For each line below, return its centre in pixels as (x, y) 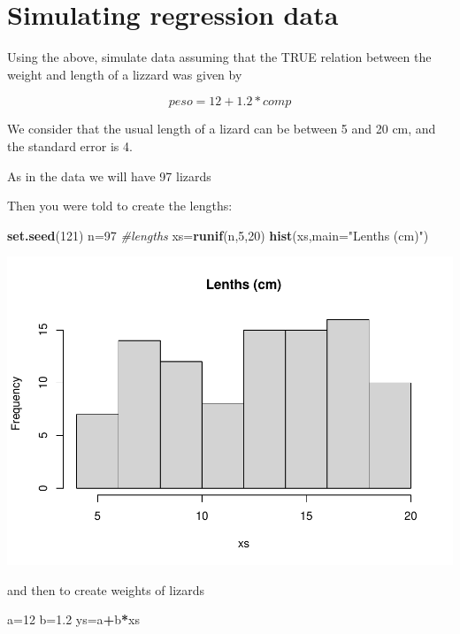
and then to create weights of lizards (106, 589)
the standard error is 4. (70, 145)
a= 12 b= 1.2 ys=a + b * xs (73, 619)
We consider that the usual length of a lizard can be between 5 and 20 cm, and (222, 129)
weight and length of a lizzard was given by (125, 74)
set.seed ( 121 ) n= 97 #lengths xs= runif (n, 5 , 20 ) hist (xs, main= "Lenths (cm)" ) (218, 235)
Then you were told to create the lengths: (120, 206)
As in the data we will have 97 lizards (109, 176)
